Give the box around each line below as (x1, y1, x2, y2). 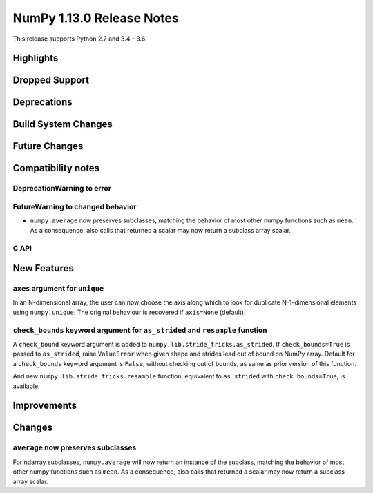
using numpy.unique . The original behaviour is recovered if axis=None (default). (12, 308, 246, 316)
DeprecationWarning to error (12, 184, 112, 193)
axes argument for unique (12, 284, 104, 293)
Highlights (12, 52, 59, 64)
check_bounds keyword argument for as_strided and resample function (12, 325, 267, 335)
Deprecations (12, 97, 73, 108)
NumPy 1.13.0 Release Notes (12, 10, 179, 26)
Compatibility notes (12, 162, 100, 174)
